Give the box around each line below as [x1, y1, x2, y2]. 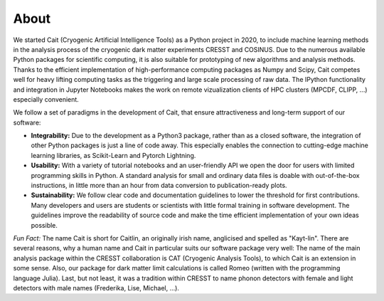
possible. [31, 221, 58, 229]
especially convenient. [13, 95, 80, 103]
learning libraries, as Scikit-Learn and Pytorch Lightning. [31, 151, 196, 159]
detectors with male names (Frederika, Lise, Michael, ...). [13, 283, 179, 292]
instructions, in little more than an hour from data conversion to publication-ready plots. [31, 181, 287, 190]
